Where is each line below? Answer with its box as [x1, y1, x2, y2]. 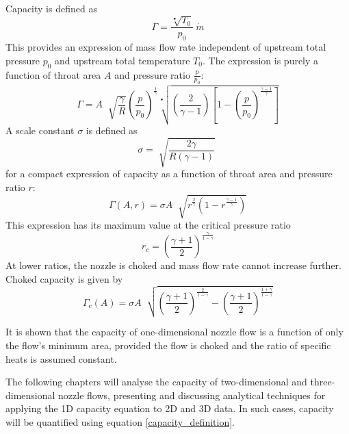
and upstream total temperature [55, 53, 190, 67]
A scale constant [5, 123, 75, 138]
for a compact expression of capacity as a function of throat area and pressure [5, 166, 333, 181]
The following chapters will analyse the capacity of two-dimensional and [5, 374, 307, 389]
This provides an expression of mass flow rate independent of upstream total [5, 40, 326, 54]
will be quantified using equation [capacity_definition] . [5, 415, 235, 429]
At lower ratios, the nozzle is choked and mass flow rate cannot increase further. [5, 258, 341, 272]
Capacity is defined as [5, 1, 97, 15]
